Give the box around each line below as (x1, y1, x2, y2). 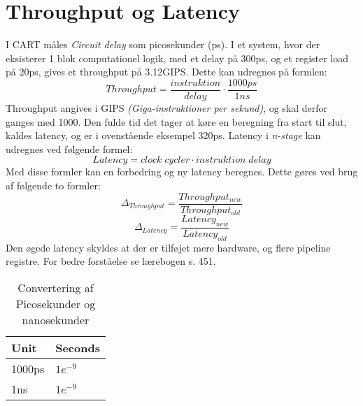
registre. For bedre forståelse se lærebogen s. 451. (6, 254, 216, 268)
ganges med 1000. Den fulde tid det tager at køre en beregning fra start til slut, (6, 114, 347, 129)
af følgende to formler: (6, 177, 101, 192)
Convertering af (17, 279, 94, 296)
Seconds (55, 339, 100, 356)
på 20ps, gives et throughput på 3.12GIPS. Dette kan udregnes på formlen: (6, 64, 327, 79)
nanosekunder (22, 311, 90, 328)
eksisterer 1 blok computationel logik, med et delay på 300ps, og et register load (6, 50, 349, 65)
